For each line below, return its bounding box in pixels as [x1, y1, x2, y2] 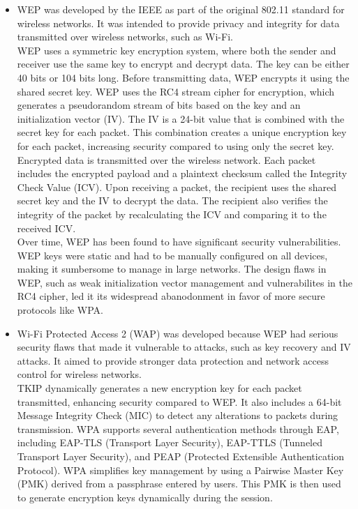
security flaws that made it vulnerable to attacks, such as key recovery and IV [17, 340, 351, 354]
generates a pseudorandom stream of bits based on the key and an [17, 98, 301, 112]
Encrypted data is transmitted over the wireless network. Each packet [17, 152, 316, 167]
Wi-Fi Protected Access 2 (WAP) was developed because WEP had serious [17, 326, 338, 340]
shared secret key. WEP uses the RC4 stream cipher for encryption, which [17, 84, 335, 98]
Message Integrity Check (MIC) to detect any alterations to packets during [17, 408, 338, 423]
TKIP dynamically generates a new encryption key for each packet [17, 381, 302, 395]
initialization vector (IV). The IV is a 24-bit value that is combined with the [17, 111, 345, 126]
